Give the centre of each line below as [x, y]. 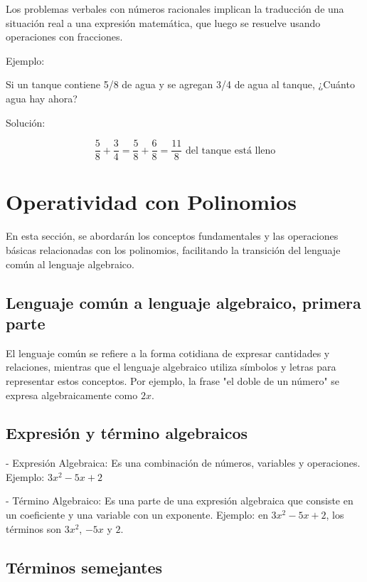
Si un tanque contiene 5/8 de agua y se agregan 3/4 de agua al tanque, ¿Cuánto [180, 84]
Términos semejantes [84, 567]
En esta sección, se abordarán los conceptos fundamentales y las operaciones [172, 236]
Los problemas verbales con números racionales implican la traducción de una [175, 9]
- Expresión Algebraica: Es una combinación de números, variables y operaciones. [183, 463]
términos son [33, 528]
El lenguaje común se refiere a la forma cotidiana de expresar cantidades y [168, 353]
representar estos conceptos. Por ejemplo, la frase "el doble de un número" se [173, 380]
